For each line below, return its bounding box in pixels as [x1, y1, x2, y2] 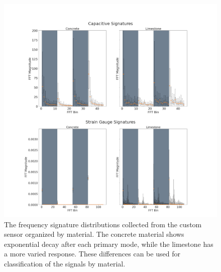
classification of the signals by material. [4, 258, 126, 268]
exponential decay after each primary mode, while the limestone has [4, 238, 213, 249]
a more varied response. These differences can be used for [4, 248, 180, 259]
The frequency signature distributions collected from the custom [4, 219, 202, 229]
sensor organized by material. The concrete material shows [4, 229, 184, 239]
